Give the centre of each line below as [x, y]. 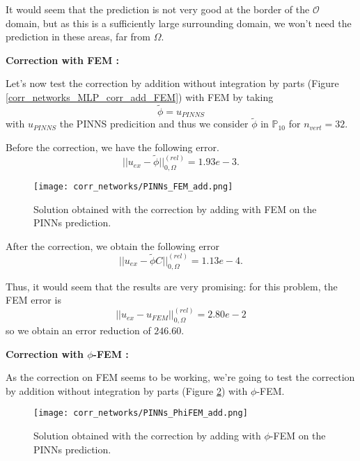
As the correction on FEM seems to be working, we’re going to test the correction [180, 377]
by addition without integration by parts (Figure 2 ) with [127, 390]
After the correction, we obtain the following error [113, 245]
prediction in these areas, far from [78, 37]
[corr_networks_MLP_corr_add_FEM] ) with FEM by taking [140, 96]
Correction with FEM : [63, 60]
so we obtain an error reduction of [78, 330]
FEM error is [33, 300]
